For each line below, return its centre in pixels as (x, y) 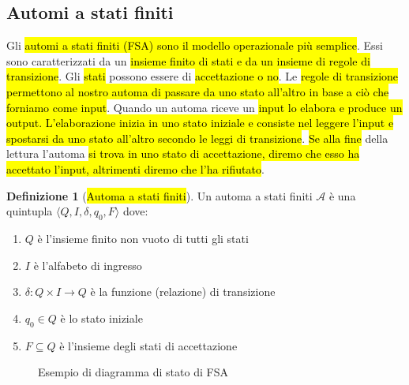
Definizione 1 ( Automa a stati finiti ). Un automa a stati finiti (159, 195)
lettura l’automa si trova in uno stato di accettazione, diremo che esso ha (183, 153)
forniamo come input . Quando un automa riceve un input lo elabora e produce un (204, 107)
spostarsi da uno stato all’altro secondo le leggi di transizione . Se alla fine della (197, 138)
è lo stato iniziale (101, 318)
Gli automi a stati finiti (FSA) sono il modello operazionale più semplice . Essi (195, 45)
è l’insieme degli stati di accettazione (148, 345)
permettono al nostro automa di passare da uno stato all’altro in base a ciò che (198, 91)
